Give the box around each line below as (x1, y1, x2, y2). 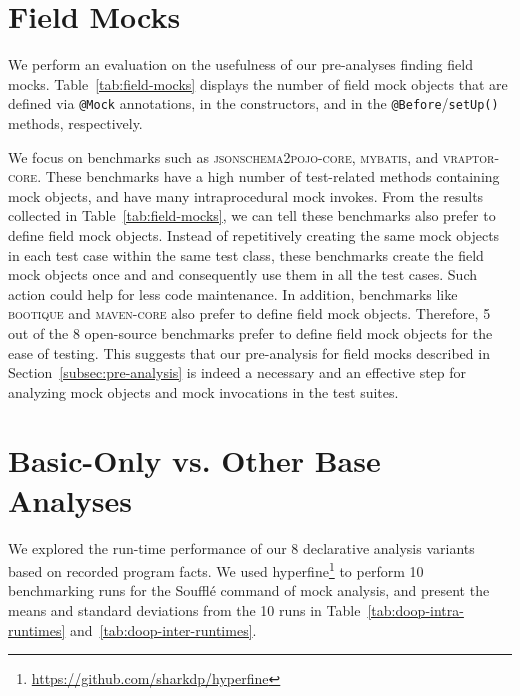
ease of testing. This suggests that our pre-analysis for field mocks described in (8, 342, 490, 363)
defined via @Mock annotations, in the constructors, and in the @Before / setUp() (8, 93, 499, 114)
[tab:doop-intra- (367, 600, 464, 621)
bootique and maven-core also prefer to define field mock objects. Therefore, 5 (8, 303, 491, 324)
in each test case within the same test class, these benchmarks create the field (8, 244, 484, 265)
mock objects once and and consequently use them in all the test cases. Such (8, 264, 478, 285)
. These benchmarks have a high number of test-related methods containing (37, 166, 500, 187)
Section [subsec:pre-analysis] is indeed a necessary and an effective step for (8, 362, 467, 383)
